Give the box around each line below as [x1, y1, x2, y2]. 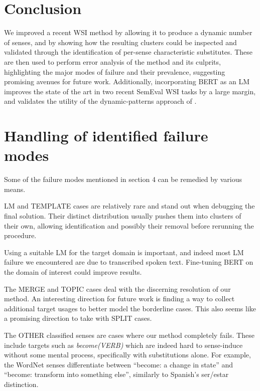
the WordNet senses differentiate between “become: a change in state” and [4, 359, 233, 369]
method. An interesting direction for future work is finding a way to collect [4, 293, 235, 304]
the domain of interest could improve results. [4, 266, 142, 277]
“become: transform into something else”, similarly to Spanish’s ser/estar [4, 369, 229, 379]
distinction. [4, 378, 39, 389]
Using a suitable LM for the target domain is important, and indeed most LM [4, 247, 244, 257]
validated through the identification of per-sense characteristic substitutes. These [4, 47, 252, 57]
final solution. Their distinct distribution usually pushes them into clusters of [4, 210, 241, 221]
